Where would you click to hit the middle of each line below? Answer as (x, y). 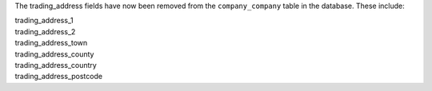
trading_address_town (51, 43)
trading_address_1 (44, 21)
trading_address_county (54, 54)
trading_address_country (56, 65)
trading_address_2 (45, 31)
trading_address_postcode (59, 77)
